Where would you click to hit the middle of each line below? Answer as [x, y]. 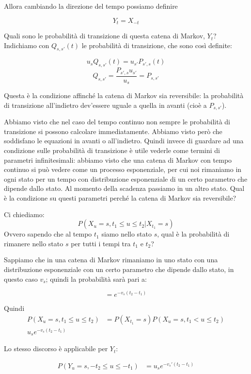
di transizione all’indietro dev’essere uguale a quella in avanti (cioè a [105, 105]
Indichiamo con [27, 45]
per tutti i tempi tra [101, 243]
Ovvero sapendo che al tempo [48, 234]
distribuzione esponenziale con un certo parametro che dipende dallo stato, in [119, 269]
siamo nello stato [126, 234]
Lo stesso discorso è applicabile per [56, 348]
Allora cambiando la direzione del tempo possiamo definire [91, 6]
